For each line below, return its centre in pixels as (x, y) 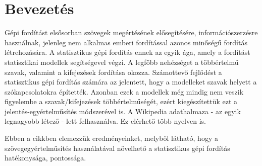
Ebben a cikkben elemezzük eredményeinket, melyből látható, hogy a (111, 138)
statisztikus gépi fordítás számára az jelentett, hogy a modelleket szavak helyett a (131, 82)
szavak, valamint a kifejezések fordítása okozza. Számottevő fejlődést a (113, 72)
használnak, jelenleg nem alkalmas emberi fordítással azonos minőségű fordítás (126, 42)
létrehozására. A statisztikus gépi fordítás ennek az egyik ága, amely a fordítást (127, 52)
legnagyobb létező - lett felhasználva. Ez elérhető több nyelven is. (105, 121)
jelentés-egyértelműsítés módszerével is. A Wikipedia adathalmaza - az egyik (123, 111)
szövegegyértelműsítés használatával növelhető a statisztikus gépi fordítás (117, 148)
